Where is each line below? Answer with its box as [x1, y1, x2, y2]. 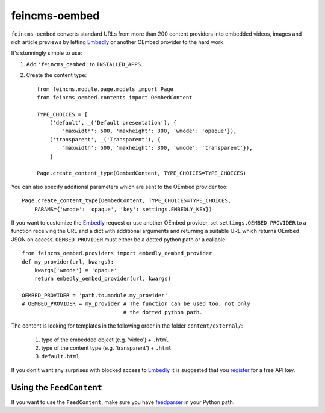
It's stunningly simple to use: [11, 49, 82, 57]
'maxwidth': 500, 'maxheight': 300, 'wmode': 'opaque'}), [62, 128, 237, 135]
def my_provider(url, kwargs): [22, 258, 114, 265]
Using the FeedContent [11, 382, 102, 393]
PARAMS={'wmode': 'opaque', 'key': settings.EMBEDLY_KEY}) [34, 205, 212, 213]
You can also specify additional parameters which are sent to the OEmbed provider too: [11, 183, 228, 190]
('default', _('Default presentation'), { [49, 119, 177, 126]
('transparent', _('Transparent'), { [49, 136, 161, 143]
